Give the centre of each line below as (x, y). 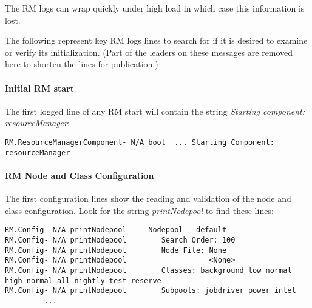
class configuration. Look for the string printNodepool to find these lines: (139, 210)
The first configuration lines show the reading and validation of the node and (148, 199)
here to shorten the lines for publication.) (82, 64)
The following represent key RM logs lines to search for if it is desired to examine (156, 40)
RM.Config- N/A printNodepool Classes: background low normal (148, 270)
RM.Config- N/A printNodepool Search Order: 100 (120, 240)
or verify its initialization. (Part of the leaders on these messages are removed (149, 52)
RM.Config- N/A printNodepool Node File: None (116, 250)
